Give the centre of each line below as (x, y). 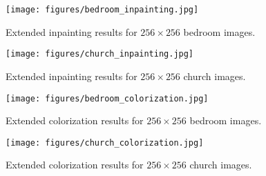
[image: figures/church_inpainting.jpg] (100, 54)
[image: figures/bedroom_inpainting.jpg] (102, 10)
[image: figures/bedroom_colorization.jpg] (107, 98)
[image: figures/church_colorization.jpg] (105, 143)
